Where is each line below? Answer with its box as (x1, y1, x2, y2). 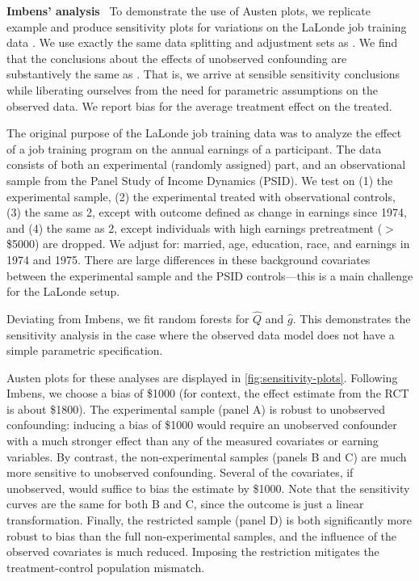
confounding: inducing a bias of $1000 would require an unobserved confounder (6, 416, 397, 433)
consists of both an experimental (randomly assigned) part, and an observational (6, 156, 406, 173)
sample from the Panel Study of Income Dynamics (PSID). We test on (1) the (6, 171, 393, 188)
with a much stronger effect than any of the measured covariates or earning (6, 432, 379, 449)
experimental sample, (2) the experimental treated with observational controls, (6, 187, 396, 204)
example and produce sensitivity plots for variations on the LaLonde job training (6, 18, 407, 35)
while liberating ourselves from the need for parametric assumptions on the (6, 81, 378, 98)
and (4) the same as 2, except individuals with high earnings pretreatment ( (6, 219, 383, 236)
